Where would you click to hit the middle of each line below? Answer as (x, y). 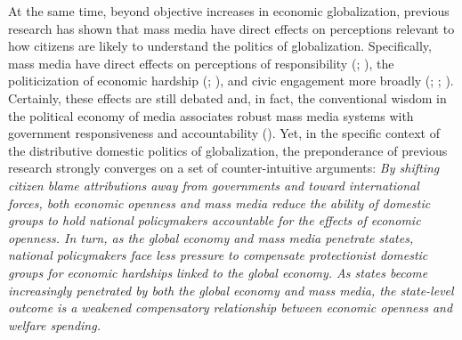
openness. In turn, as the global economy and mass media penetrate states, (211, 237)
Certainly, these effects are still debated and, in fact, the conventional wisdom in (227, 97)
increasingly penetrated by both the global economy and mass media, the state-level (231, 290)
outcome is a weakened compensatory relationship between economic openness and (231, 308)
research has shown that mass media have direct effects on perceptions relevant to (231, 28)
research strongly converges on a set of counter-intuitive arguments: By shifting (224, 168)
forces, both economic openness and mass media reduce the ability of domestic (219, 202)
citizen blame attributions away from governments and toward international (214, 185)
